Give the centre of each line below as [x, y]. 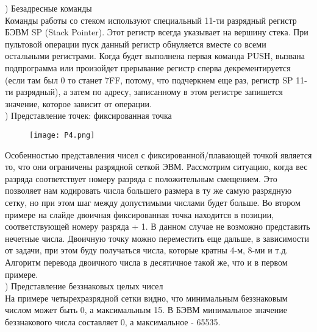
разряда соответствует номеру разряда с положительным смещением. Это [141, 178]
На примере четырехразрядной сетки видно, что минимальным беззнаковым [146, 298]
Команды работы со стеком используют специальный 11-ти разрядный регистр [151, 20]
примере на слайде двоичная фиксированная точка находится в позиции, [140, 214]
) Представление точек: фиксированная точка [88, 115]
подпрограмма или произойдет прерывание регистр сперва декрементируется [148, 67]
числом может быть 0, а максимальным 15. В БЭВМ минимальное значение [146, 310]
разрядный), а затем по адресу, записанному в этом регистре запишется [149, 92]
